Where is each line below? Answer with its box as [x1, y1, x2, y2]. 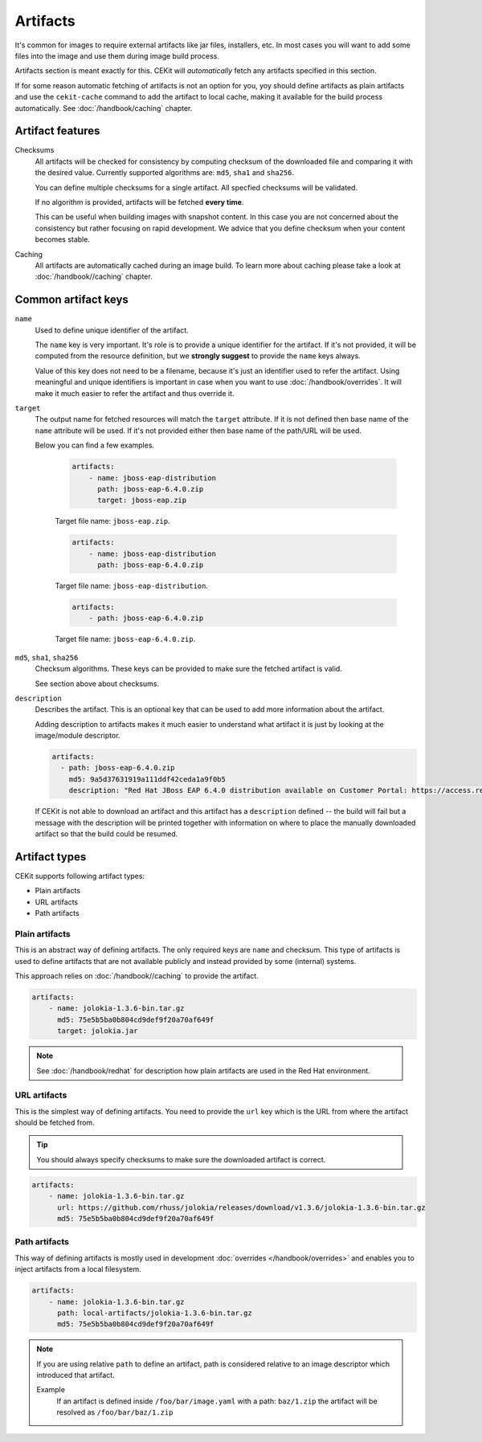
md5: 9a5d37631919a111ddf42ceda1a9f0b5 [68, 774, 227, 783]
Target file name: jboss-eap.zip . [55, 517, 170, 526]
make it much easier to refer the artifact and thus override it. [35, 388, 235, 398]
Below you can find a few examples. [35, 440, 155, 450]
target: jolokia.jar [57, 1027, 138, 1036]
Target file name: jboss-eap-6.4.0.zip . [55, 635, 196, 644]
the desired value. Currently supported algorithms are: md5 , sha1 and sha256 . [35, 168, 295, 178]
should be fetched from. [14, 1117, 96, 1128]
